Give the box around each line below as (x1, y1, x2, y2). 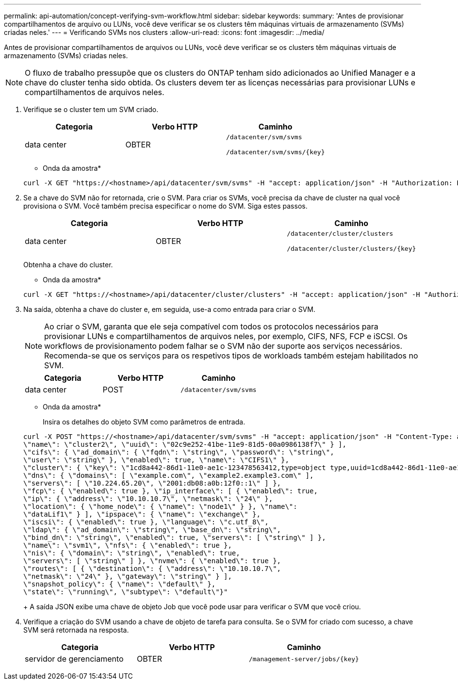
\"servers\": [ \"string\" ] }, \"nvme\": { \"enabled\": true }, (23, 557, 281, 565)
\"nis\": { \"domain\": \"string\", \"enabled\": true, (23, 549, 240, 557)
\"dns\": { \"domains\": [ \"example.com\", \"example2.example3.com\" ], (23, 472, 314, 479)
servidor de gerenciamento (25, 654, 124, 664)
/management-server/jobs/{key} (248, 655, 359, 663)
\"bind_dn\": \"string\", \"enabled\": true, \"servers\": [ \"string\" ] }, (23, 534, 326, 541)
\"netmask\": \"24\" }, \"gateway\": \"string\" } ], (23, 572, 232, 580)
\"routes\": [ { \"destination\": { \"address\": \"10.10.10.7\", (23, 565, 281, 572)
